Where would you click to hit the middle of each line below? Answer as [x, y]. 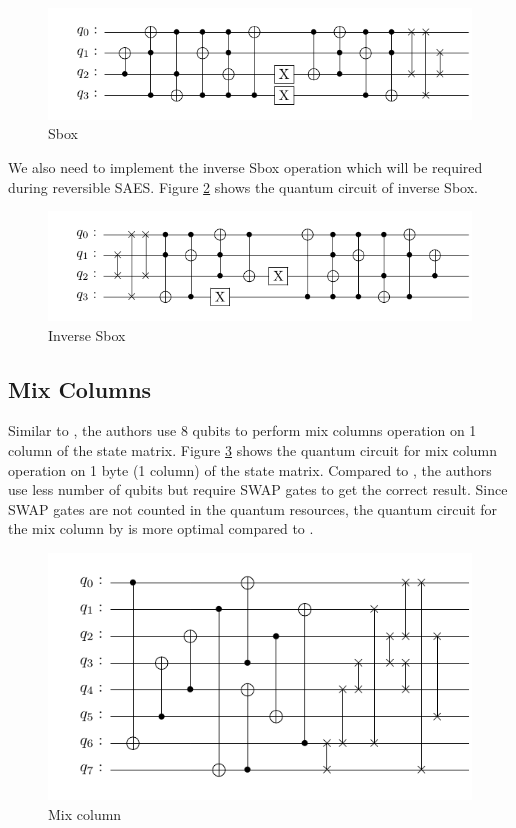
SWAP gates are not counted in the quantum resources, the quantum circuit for [253, 508]
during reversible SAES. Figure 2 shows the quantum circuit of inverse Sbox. [243, 186]
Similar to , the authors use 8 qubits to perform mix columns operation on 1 [242, 430]
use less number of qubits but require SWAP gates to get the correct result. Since [258, 489]
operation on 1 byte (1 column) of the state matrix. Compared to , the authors [250, 469]
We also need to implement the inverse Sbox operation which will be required [245, 167]
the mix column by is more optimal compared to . [161, 528]
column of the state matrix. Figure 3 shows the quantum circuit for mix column [253, 450]
